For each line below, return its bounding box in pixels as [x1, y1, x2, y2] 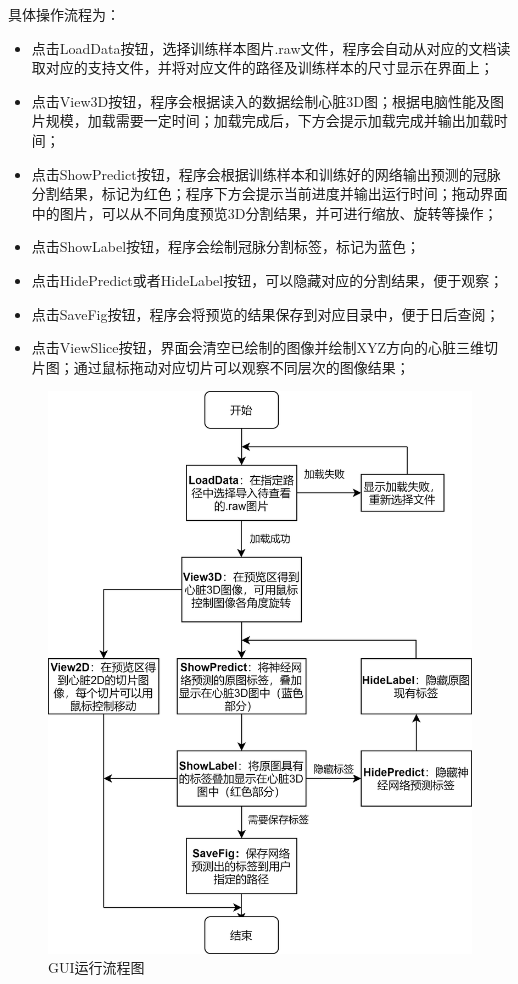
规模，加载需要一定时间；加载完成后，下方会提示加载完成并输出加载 [45, 110, 494, 131]
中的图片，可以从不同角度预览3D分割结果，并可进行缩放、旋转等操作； [31, 202, 498, 223]
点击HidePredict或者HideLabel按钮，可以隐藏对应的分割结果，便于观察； [31, 269, 504, 290]
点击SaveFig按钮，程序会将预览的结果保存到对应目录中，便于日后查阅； [31, 303, 500, 324]
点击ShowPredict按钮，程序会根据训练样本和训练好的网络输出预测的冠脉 [31, 163, 501, 184]
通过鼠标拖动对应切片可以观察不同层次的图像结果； [73, 356, 410, 377]
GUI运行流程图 [48, 957, 145, 978]
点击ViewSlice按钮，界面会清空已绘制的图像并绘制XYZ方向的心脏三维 [31, 337, 485, 358]
